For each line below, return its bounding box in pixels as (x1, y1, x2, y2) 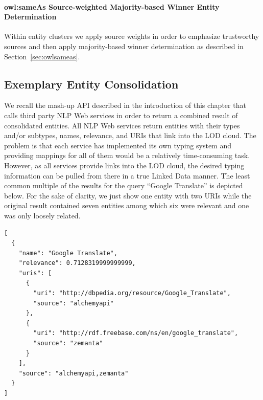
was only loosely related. (4, 210, 81, 220)
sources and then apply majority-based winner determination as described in (4, 40, 244, 51)
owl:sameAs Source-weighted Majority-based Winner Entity (4, 1, 220, 12)
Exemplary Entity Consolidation (4, 76, 179, 92)
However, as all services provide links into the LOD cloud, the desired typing (4, 160, 245, 170)
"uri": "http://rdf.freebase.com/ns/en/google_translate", (33, 329, 238, 337)
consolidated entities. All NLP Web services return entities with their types (4, 120, 240, 130)
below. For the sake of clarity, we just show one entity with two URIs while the (4, 190, 252, 201)
